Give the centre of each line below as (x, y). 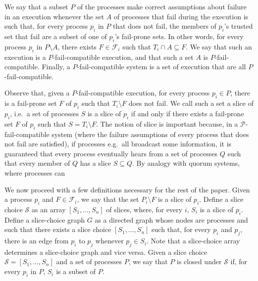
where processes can (35, 172)
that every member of (37, 163)
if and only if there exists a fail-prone (187, 113)
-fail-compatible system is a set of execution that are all (161, 67)
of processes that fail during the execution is (181, 16)
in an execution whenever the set (54, 16)
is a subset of (76, 271)
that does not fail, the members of (164, 26)
